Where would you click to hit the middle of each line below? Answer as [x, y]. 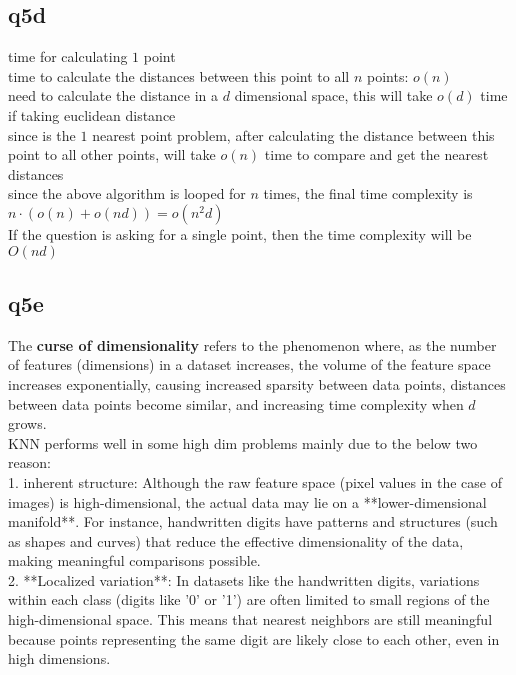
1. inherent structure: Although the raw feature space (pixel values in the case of [255, 481]
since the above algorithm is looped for [127, 193]
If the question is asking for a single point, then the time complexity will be [240, 233]
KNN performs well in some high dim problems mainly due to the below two [243, 442]
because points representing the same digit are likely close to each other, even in [254, 638]
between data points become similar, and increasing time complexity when [236, 403]
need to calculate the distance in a [113, 95]
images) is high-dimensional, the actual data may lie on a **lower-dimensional [247, 501]
